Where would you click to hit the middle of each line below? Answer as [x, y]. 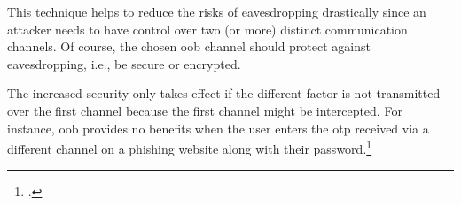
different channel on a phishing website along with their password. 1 [190, 147]
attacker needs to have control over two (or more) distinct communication [207, 29]
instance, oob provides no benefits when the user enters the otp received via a [218, 128]
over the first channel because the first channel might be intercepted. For [205, 110]
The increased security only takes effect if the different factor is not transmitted [224, 93]
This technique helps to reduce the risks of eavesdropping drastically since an [217, 11]
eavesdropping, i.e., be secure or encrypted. [124, 63]
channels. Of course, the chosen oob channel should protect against [189, 46]
